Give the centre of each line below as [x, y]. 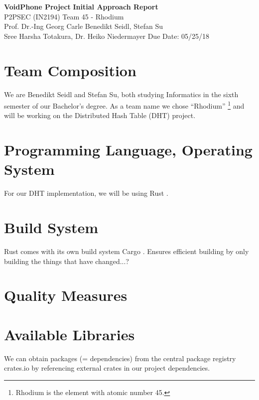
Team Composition [70, 70]
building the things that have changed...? [66, 261]
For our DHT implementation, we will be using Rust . [86, 193]
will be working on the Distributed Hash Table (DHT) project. [100, 115]
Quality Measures [66, 295]
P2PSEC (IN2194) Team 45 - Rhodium [64, 16]
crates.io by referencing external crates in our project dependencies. [107, 368]
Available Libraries [69, 334]
